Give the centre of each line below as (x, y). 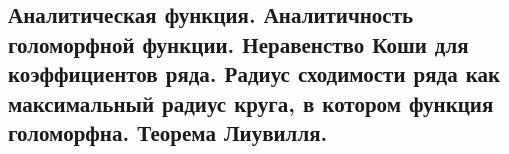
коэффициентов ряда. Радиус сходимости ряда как (254, 73)
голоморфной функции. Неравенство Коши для (238, 43)
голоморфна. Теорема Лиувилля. (168, 131)
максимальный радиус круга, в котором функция (251, 102)
